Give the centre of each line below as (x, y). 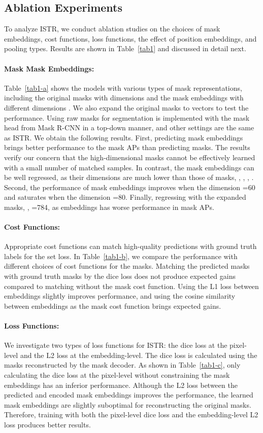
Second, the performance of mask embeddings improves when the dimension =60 (130, 187)
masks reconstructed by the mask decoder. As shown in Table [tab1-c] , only (122, 365)
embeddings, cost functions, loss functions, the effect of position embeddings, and (130, 38)
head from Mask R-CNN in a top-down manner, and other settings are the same (129, 128)
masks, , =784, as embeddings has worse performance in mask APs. (109, 207)
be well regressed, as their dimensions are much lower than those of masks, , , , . (129, 177)
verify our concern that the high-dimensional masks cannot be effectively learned (130, 157)
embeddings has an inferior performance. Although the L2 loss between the (121, 385)
